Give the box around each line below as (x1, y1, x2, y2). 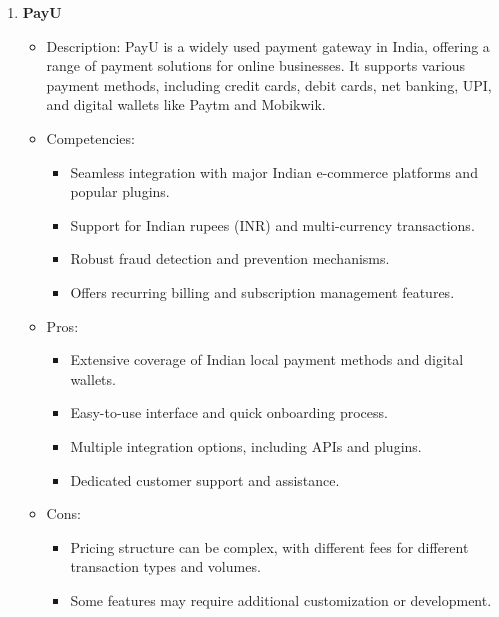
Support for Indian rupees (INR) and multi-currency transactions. (70, 214, 475, 235)
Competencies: (46, 127, 135, 148)
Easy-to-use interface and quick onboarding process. (70, 402, 388, 423)
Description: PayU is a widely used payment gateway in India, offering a (46, 35, 490, 56)
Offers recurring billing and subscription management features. (70, 281, 455, 302)
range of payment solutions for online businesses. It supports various (46, 55, 466, 76)
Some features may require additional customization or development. (70, 589, 492, 610)
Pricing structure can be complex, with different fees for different (70, 536, 469, 557)
